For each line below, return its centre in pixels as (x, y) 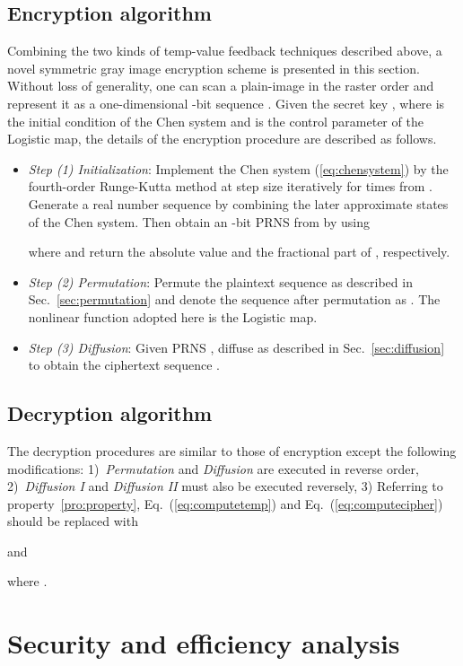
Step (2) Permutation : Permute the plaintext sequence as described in (220, 281)
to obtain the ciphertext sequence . (124, 365)
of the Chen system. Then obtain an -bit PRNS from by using (199, 221)
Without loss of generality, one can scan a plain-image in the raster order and (221, 86)
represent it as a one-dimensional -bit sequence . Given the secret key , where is (226, 103)
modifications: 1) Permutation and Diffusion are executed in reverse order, (213, 468)
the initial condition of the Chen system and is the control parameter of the (215, 121)
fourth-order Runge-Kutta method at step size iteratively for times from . (231, 186)
